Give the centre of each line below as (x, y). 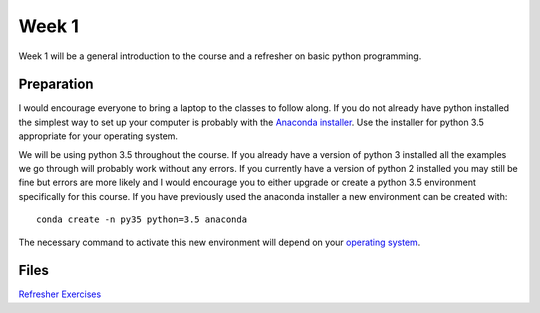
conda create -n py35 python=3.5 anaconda (142, 219)
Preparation (56, 84)
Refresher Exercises (60, 294)
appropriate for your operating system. (98, 136)
